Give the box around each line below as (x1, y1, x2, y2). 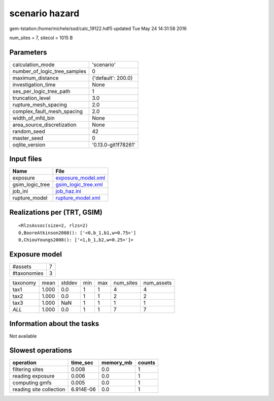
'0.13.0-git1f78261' (92, 141, 135, 148)
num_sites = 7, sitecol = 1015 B (9, 35, 73, 41)
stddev (61, 279, 78, 287)
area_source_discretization (12, 121, 77, 128)
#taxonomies (12, 270, 44, 277)
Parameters (9, 48, 47, 56)
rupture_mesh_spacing (12, 101, 67, 108)
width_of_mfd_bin (12, 114, 55, 122)
